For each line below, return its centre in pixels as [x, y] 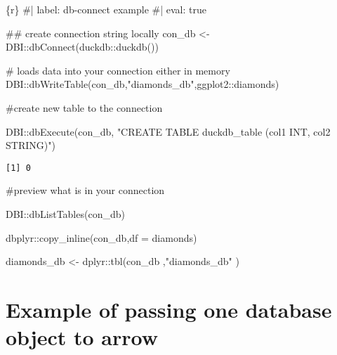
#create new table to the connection [84, 107]
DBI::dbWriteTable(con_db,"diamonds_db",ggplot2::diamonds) [143, 84]
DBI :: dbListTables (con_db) [65, 214]
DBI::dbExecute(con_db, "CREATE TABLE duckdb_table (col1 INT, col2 [168, 131]
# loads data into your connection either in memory [118, 70]
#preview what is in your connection [85, 190]
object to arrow [82, 337]
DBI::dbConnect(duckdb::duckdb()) [82, 47]
